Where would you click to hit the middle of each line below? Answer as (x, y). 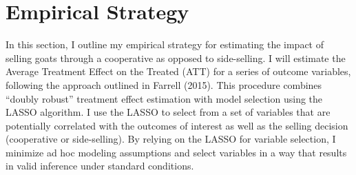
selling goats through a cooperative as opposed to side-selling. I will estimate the (176, 58)
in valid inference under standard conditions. (100, 166)
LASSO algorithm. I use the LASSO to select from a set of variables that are (168, 112)
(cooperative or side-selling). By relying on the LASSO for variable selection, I (171, 139)
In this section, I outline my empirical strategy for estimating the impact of (165, 44)
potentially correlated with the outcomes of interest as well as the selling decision (177, 125)
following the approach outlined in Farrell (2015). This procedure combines (164, 84)
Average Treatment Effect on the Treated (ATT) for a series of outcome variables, (178, 71)
